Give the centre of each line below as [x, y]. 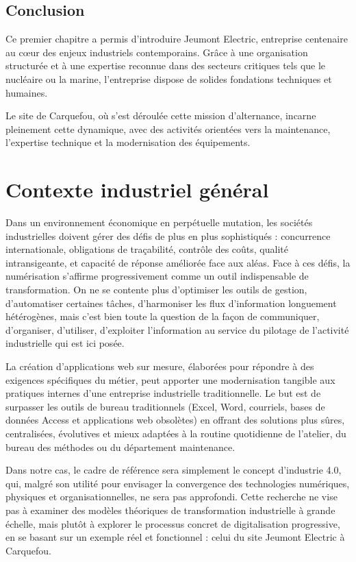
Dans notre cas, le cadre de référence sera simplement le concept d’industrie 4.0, [174, 470]
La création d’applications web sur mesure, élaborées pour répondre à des [160, 366]
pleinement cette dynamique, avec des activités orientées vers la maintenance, [168, 129]
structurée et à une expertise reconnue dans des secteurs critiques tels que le [166, 65]
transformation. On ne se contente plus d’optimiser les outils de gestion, [156, 290]
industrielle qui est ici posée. [65, 343]
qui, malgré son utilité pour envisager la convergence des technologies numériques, [178, 483]
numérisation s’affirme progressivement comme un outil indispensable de [157, 276]
